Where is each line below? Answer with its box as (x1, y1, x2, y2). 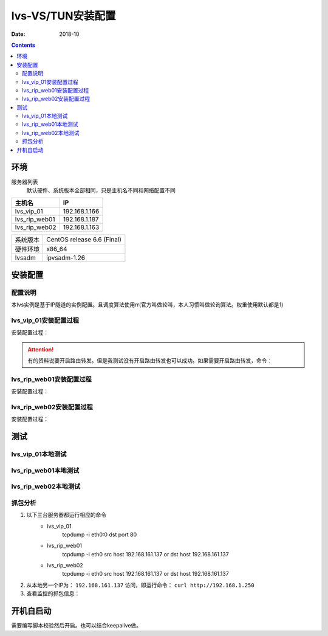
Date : (11, 30, 26, 38)
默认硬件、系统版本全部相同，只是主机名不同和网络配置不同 (26, 186, 176, 194)
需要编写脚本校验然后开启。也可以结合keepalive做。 (11, 622, 142, 629)
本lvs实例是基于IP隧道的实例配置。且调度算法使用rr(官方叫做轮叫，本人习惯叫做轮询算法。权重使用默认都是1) (11, 301, 284, 308)
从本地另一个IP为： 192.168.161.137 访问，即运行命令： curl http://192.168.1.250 (26, 581, 255, 589)
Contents (11, 41, 36, 49)
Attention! (27, 345, 54, 353)
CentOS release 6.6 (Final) (46, 235, 121, 244)
